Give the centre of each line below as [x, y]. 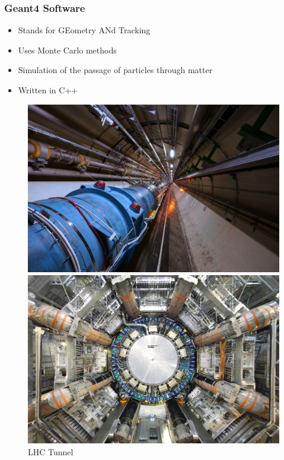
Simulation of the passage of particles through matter [115, 70]
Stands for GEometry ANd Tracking [84, 30]
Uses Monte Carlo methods [67, 50]
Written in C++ [48, 90]
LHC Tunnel [51, 451]
